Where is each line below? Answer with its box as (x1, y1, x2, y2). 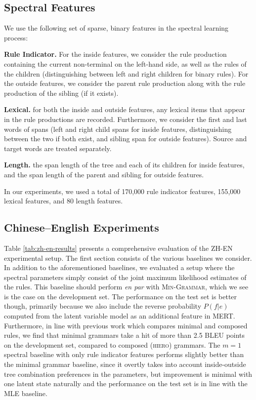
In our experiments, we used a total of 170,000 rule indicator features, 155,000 (4, 186, 241, 196)
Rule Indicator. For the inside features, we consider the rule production (4, 49, 227, 59)
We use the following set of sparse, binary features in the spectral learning (4, 23, 229, 33)
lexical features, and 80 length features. (4, 196, 123, 206)
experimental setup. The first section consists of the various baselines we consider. (4, 252, 252, 263)
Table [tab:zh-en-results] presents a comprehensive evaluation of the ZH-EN (4, 242, 233, 253)
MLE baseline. (4, 388, 47, 398)
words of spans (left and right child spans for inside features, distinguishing (4, 123, 232, 134)
